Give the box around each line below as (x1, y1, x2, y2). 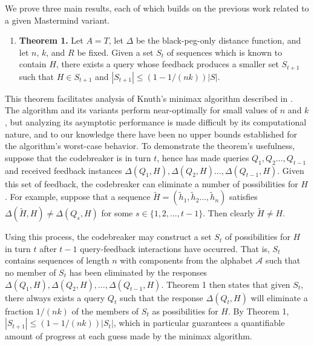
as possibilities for (152, 304, 218, 317)
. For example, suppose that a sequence (5, 190, 151, 203)
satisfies (229, 190, 258, 203)
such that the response (119, 291, 203, 304)
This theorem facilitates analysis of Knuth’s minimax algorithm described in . (5, 91, 293, 104)
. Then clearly (203, 207, 255, 219)
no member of (5, 265, 56, 278)
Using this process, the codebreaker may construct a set (5, 230, 212, 243)
